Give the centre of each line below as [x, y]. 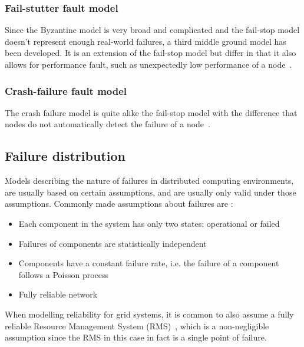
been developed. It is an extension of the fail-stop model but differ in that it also [151, 53]
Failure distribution [65, 156]
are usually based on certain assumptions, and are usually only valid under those [151, 192]
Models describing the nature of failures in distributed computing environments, [149, 181]
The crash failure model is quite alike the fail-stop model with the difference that [151, 112]
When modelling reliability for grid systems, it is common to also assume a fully [149, 314]
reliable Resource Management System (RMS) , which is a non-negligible [137, 325]
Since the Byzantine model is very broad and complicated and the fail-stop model [152, 30]
